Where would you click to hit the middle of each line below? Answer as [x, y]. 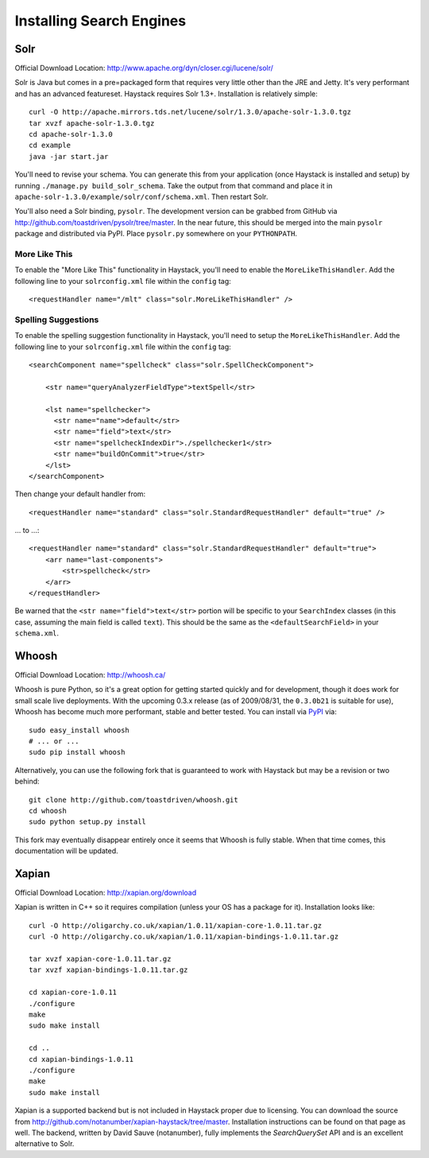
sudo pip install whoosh [77, 752]
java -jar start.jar [69, 156]
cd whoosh [48, 811]
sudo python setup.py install [88, 822]
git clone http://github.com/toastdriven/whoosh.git [133, 800]
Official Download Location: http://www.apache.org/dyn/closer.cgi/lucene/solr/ [144, 68]
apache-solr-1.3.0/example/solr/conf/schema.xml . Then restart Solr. [141, 196]
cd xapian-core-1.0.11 [73, 993]
